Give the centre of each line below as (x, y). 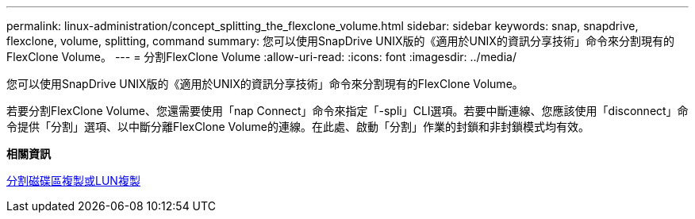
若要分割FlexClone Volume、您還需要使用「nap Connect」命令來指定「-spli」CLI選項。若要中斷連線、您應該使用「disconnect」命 (347, 111)
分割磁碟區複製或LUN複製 (73, 181)
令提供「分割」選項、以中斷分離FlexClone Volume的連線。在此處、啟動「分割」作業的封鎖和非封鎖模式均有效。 (298, 127)
